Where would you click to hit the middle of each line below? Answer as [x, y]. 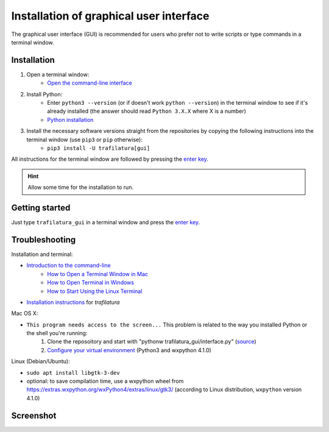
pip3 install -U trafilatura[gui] [99, 148]
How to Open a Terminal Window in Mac [98, 274]
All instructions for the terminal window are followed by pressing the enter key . [110, 159]
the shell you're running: [57, 333]
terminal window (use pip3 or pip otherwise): [84, 140]
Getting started [41, 207]
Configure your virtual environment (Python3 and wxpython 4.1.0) [129, 350]
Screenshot [34, 415]
